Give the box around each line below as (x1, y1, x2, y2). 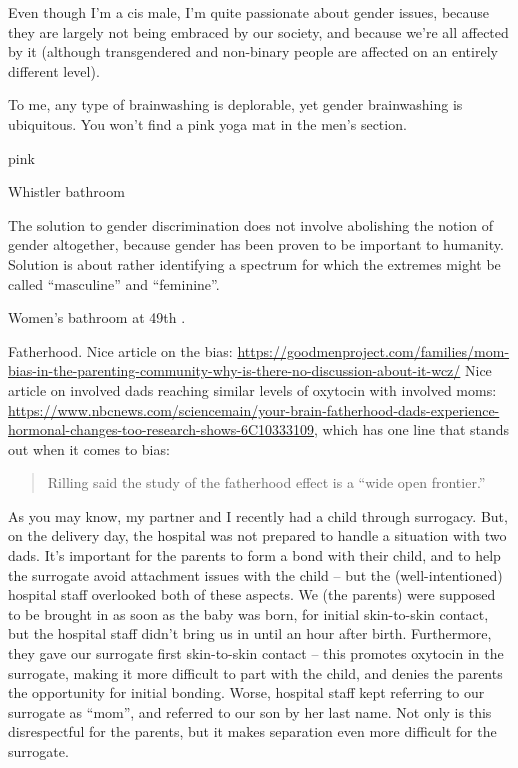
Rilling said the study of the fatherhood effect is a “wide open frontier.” (47, 472, 486, 493)
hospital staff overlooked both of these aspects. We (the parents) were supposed (8, 584, 496, 605)
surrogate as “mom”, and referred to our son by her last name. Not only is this (8, 701, 492, 722)
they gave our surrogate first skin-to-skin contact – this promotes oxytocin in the (8, 643, 504, 664)
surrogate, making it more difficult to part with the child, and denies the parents (8, 662, 503, 683)
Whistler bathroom (8, 181, 125, 202)
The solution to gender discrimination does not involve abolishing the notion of (8, 214, 493, 235)
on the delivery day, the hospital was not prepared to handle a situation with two (8, 525, 507, 546)
